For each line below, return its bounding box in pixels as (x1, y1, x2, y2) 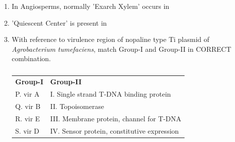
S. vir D (15, 125, 40, 136)
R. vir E (15, 113, 40, 123)
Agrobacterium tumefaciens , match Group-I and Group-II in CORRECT (11, 43, 232, 54)
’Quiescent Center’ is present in (11, 17, 107, 28)
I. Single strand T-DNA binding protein (50, 89, 171, 99)
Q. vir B (15, 101, 41, 111)
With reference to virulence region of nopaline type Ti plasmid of (11, 34, 210, 44)
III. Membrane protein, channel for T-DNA (50, 113, 182, 123)
